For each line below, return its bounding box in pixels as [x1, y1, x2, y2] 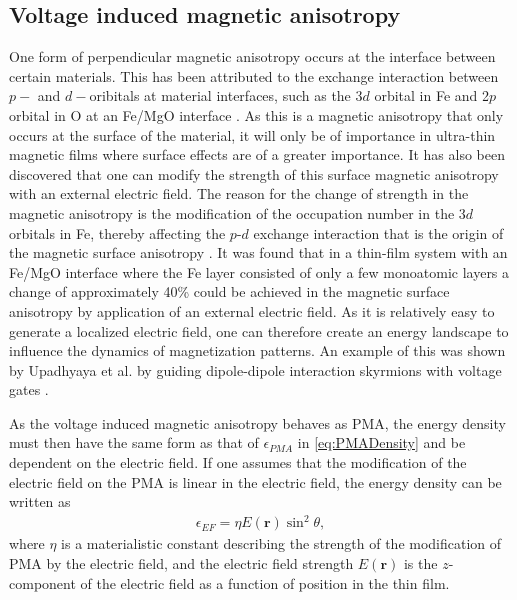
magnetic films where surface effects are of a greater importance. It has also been [9, 144, 505, 165]
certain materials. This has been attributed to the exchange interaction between [9, 65, 499, 86]
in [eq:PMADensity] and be [297, 432, 466, 453]
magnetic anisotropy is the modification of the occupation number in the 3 [9, 202, 466, 223]
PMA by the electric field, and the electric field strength [9, 552, 354, 573]
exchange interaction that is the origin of [253, 222, 504, 243]
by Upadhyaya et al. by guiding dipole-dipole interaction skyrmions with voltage [9, 359, 502, 380]
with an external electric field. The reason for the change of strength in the [9, 183, 469, 204]
